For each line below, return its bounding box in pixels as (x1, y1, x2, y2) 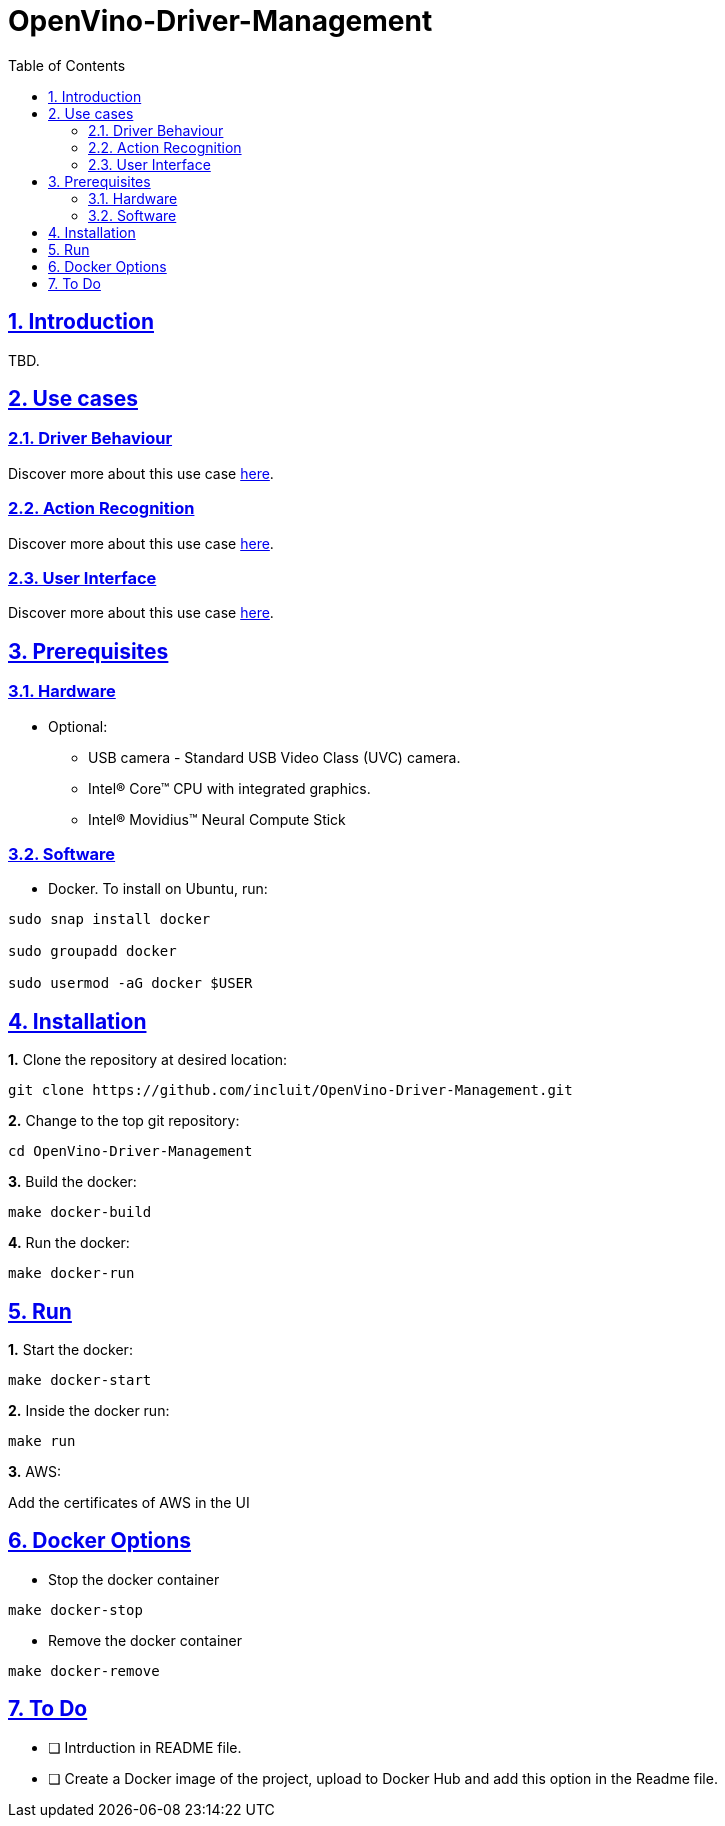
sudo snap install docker (8, 911, 211, 928)
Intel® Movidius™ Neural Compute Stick (88, 810, 346, 828)
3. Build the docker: (8, 1173, 137, 1191)
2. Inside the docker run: (8, 1401, 170, 1419)
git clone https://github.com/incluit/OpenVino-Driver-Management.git (8, 1082, 573, 1099)
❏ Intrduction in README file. (48, 1738, 242, 1756)
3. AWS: (8, 1462, 62, 1480)
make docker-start (8, 1371, 152, 1388)
